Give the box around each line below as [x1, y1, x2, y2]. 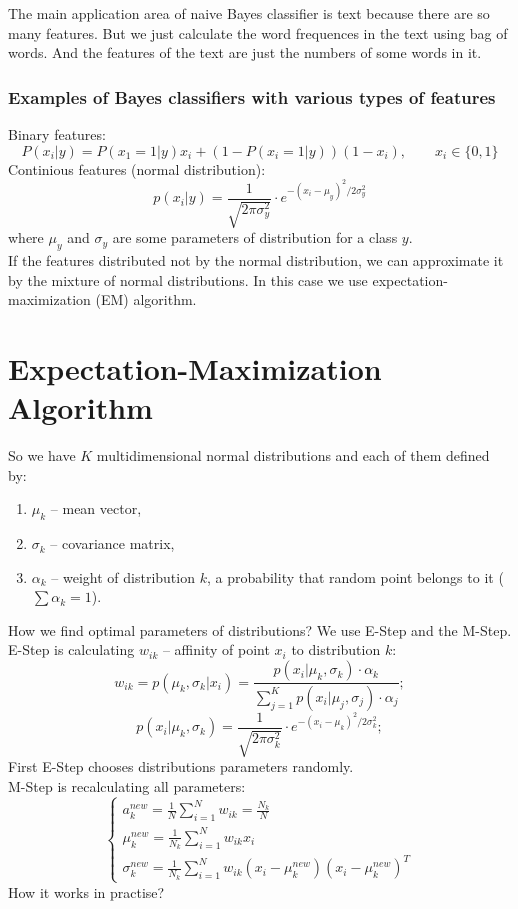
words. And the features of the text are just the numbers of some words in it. [8, 42, 482, 63]
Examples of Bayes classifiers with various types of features [8, 84, 496, 109]
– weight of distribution [51, 566, 195, 587]
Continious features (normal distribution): [8, 158, 266, 179]
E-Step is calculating [8, 639, 135, 660]
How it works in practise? [8, 881, 165, 902]
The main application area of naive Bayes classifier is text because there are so [8, 3, 490, 23]
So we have [8, 445, 76, 466]
